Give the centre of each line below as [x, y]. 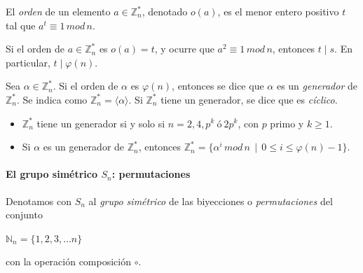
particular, [28, 62]
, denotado [165, 11]
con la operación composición [69, 261]
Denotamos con [39, 201]
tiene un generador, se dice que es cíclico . [249, 99]
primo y [287, 123]
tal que [21, 25]
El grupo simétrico [52, 174]
